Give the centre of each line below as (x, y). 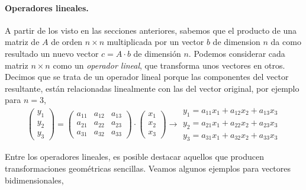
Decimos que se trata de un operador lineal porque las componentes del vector (147, 77)
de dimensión (157, 53)
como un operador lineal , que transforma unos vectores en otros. (169, 65)
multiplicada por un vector (155, 42)
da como (286, 42)
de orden (67, 42)
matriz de (22, 42)
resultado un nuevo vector (52, 53)
